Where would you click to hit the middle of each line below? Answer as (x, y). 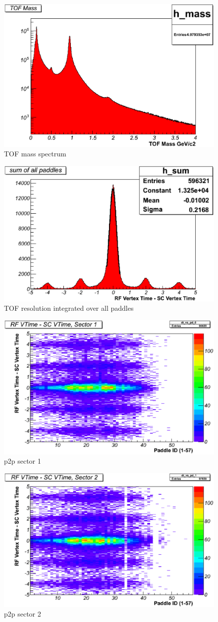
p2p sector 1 (23, 461)
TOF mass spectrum (35, 154)
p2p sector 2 (23, 614)
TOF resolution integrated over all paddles (69, 308)
